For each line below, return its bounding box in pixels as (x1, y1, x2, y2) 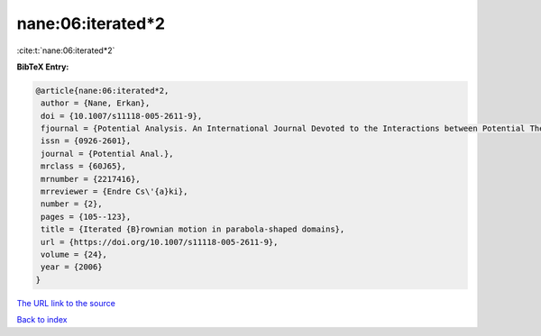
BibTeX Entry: (16, 61, 69, 72)
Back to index (16, 314, 68, 325)
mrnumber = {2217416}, (41, 174, 142, 184)
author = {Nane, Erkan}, (41, 98, 151, 108)
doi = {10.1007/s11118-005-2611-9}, (41, 111, 203, 121)
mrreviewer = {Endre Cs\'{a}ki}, (41, 186, 188, 197)
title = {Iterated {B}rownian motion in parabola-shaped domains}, (41, 224, 345, 234)
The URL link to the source (16, 297, 116, 308)
